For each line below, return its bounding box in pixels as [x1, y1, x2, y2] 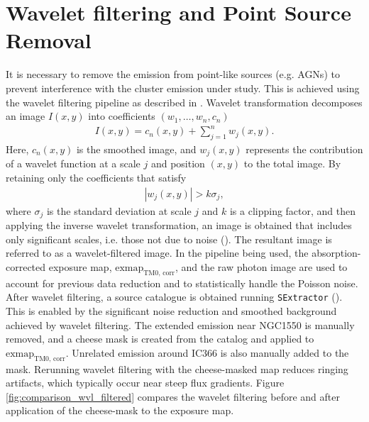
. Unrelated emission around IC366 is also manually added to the [65, 345, 349, 360]
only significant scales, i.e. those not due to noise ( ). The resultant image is [6, 231, 332, 246]
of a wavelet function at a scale [6, 156, 141, 171]
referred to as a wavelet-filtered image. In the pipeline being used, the [6, 245, 309, 260]
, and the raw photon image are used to [175, 259, 348, 274]
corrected [6, 259, 46, 274]
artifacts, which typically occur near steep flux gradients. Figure [6, 375, 285, 390]
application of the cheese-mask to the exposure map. [6, 403, 234, 418]
